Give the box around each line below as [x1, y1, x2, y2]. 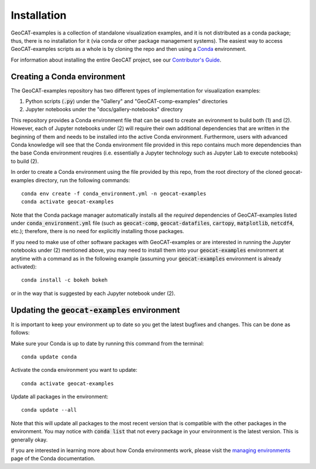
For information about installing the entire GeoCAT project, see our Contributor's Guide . [11, 56, 222, 63]
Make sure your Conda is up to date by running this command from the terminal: [11, 340, 204, 347]
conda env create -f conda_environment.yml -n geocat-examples [21, 190, 207, 197]
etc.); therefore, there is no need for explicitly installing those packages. [11, 228, 184, 235]
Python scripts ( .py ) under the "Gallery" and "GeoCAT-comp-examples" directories [25, 98, 228, 105]
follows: [11, 329, 30, 336]
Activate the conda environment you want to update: [11, 367, 138, 374]
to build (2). [11, 158, 39, 165]
